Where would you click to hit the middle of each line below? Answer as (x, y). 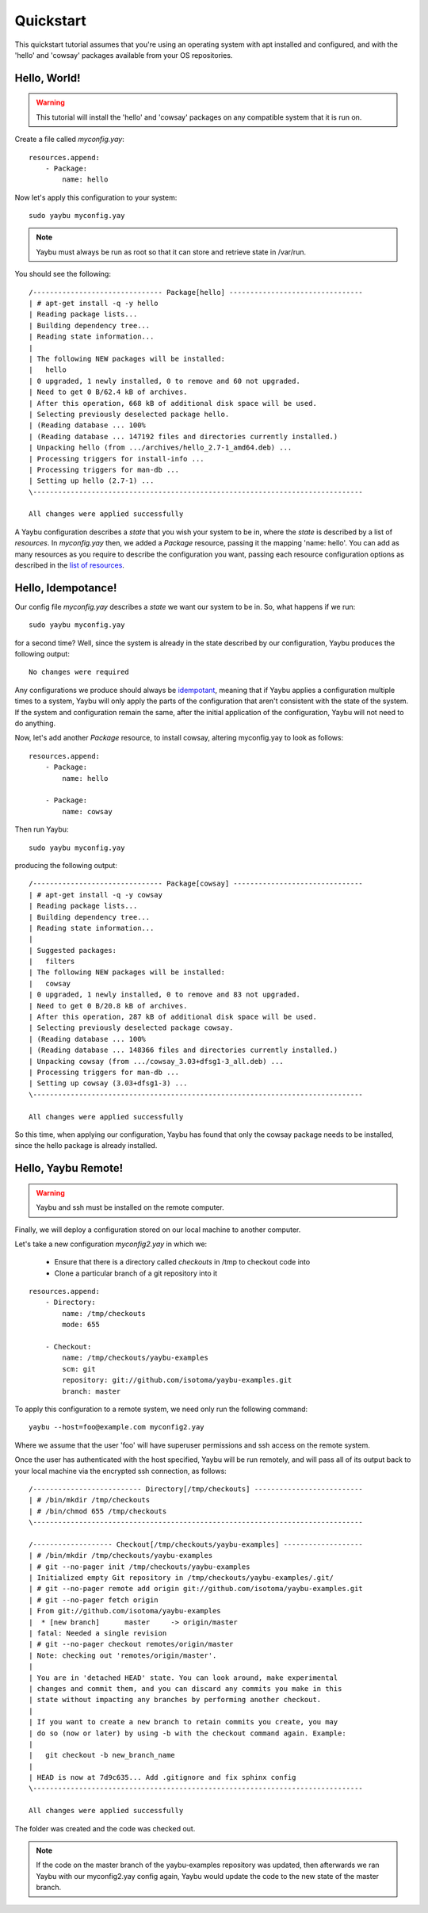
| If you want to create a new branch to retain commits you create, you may (183, 1722)
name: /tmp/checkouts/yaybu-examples (136, 1358)
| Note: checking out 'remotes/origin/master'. (123, 1655)
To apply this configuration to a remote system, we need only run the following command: (161, 1409)
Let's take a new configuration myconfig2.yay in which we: (111, 1244)
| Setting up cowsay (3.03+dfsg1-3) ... (108, 1083)
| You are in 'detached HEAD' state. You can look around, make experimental (183, 1678)
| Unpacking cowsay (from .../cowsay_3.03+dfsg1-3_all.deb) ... (157, 1061)
